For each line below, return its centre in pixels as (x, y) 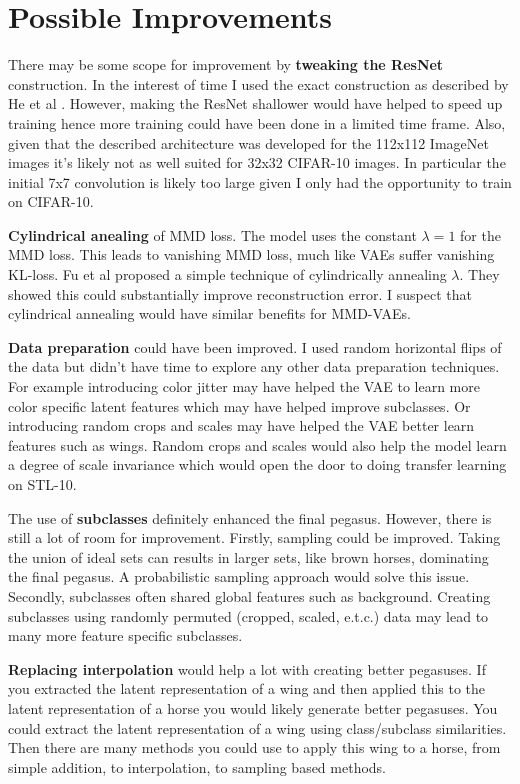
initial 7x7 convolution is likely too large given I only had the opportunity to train (260, 181)
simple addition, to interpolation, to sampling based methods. (197, 766)
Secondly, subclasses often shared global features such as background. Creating (249, 595)
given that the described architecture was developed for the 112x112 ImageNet (248, 142)
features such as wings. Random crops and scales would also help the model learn (257, 444)
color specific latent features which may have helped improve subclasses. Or (239, 405)
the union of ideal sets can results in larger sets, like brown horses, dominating (248, 556)
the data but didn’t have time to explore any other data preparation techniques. (254, 366)
